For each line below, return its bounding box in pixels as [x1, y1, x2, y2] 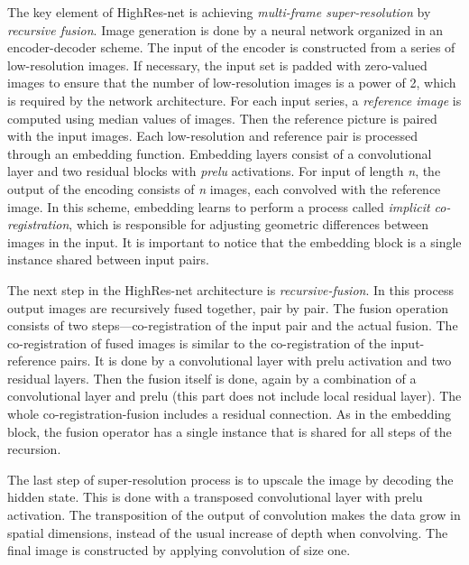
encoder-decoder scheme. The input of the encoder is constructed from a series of [7, 38, 455, 57]
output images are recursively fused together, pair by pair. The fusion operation [7, 298, 449, 317]
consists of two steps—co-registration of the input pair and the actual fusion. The [7, 316, 458, 335]
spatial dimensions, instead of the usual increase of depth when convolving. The [7, 523, 448, 542]
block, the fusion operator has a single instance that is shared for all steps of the [7, 421, 452, 440]
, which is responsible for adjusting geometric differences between [69, 215, 429, 234]
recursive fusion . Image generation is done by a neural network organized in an [7, 20, 444, 39]
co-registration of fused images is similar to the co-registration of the [7, 333, 387, 352]
